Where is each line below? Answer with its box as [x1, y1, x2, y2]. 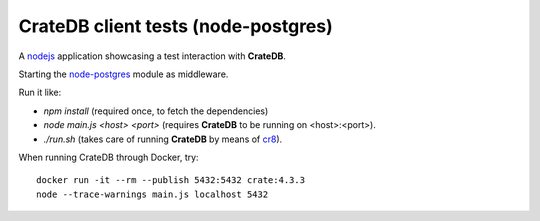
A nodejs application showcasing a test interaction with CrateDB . [18, 50, 287, 62]
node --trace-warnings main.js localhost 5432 [36, 188, 269, 200]
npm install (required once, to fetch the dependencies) [43, 105, 269, 117]
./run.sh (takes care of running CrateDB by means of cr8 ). [43, 133, 283, 145]
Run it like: [18, 86, 62, 99]
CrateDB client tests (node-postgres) [18, 15, 334, 37]
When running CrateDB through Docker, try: [18, 151, 199, 163]
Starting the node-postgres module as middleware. [18, 68, 229, 80]
